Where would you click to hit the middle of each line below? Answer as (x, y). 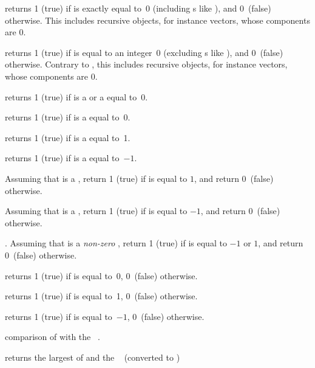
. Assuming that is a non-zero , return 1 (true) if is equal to (116, 243)
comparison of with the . (52, 337)
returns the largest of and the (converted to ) (93, 357)
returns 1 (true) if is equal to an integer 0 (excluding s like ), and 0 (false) (144, 52)
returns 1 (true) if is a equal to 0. (68, 117)
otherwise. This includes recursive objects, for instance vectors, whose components (157, 20)
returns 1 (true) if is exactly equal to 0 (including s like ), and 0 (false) (138, 8)
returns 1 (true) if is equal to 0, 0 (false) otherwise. (101, 275)
